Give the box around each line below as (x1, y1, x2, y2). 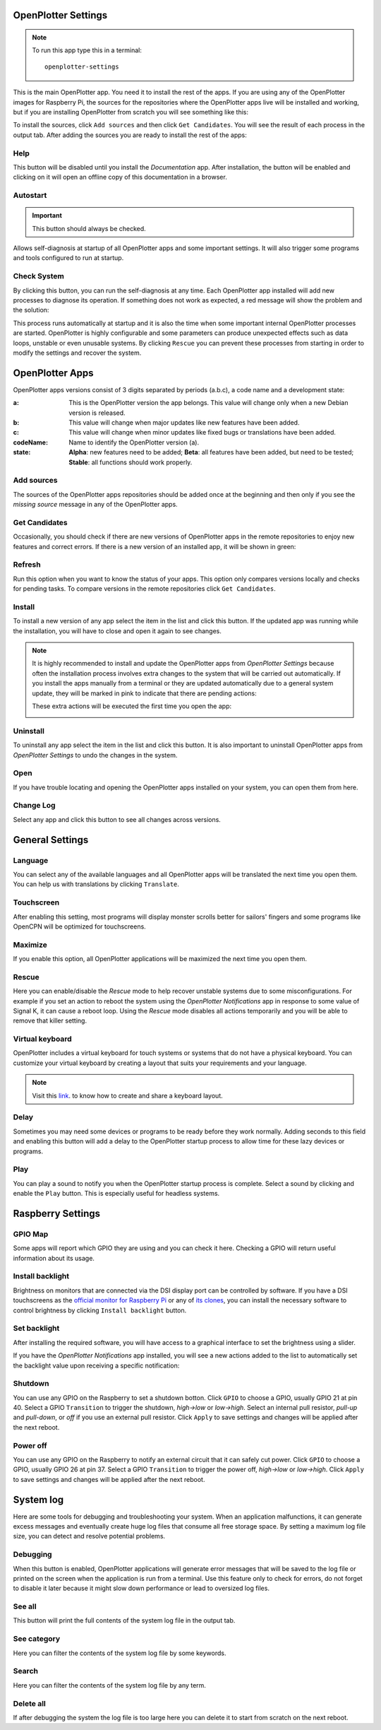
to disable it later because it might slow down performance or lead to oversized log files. (13, 1584, 270, 1593)
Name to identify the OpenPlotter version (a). (68, 438, 200, 447)
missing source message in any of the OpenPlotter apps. (13, 500, 178, 509)
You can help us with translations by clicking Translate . (13, 880, 180, 888)
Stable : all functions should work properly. (68, 458, 193, 466)
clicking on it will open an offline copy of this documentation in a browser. (13, 173, 227, 182)
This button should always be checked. (32, 224, 146, 233)
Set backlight (13, 1324, 60, 1334)
